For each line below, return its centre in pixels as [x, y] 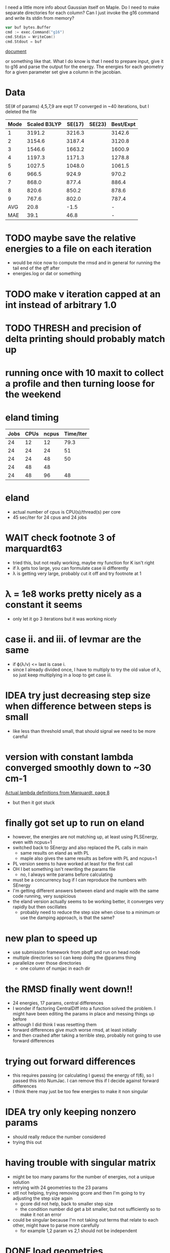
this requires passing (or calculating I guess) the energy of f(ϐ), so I [83, 1075]
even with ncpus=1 [32, 842]
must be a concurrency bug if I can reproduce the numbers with [79, 880]
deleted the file [21, 112]
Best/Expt [124, 124]
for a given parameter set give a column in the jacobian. [63, 72]
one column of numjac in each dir [55, 968]
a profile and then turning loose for [80, 383]
